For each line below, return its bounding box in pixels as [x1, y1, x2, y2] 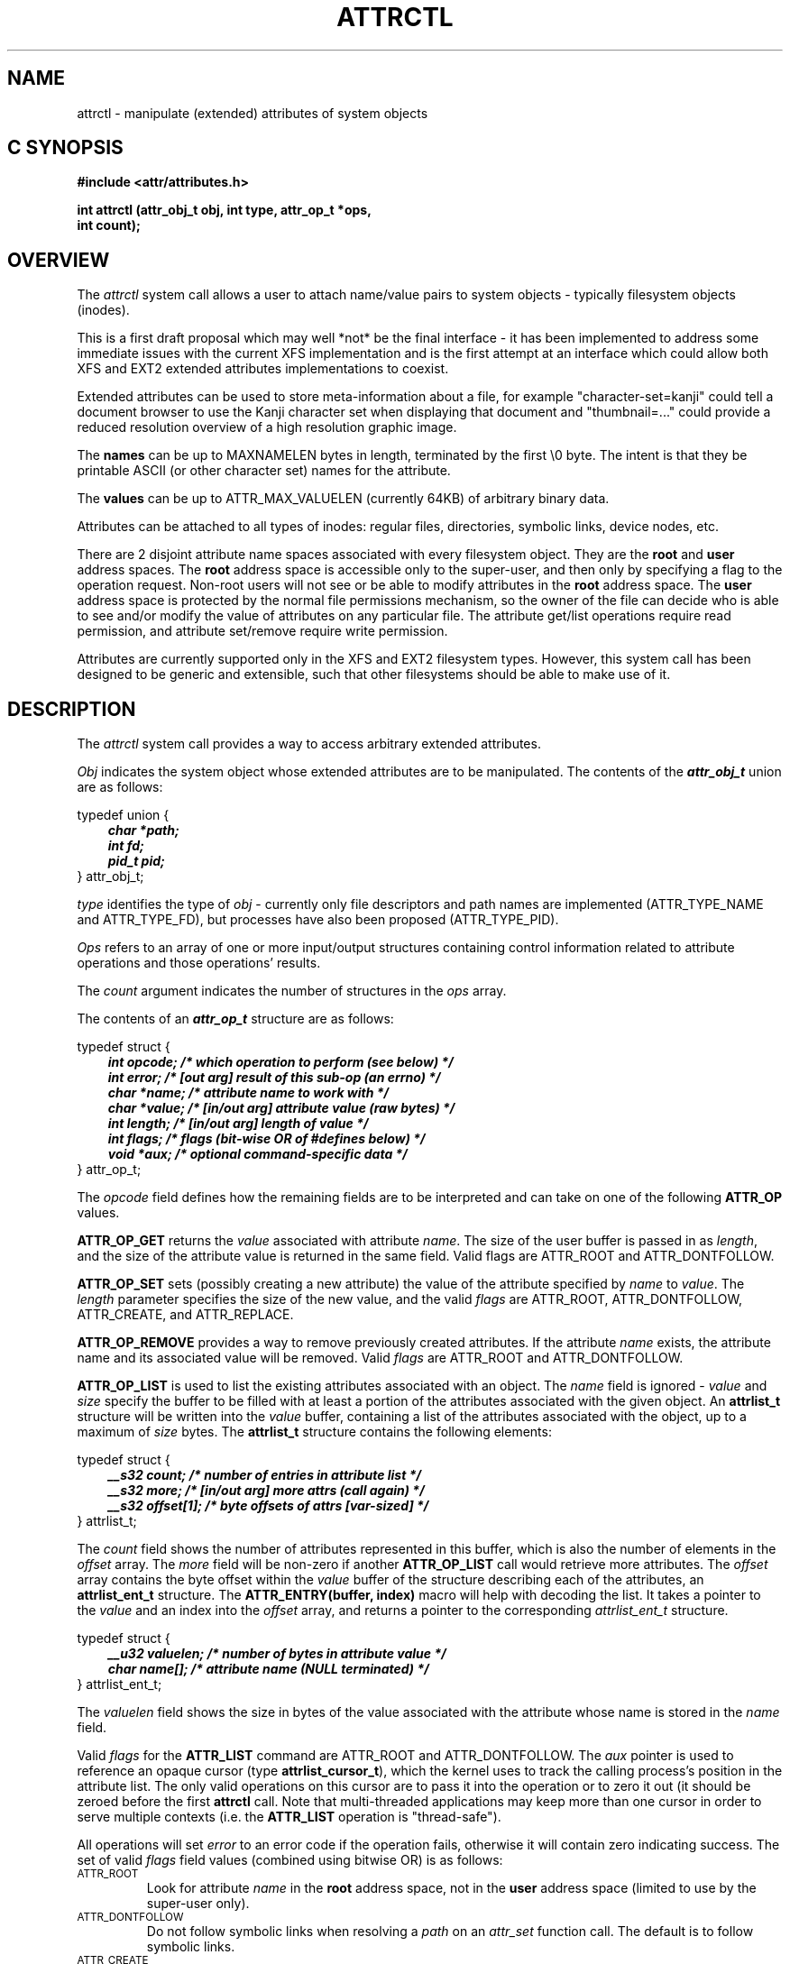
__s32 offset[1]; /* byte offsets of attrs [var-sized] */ [107, 1498, 429, 1514]
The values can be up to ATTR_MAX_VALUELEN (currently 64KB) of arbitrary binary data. [77, 491, 610, 507]
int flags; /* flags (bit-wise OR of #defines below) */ [107, 1131, 426, 1147]
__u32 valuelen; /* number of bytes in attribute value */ [107, 1646, 446, 1662]
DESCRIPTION [7, 697, 136, 720]
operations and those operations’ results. [77, 955, 321, 971]
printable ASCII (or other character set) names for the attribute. [77, 463, 451, 479]
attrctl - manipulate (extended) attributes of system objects [77, 105, 428, 121]
